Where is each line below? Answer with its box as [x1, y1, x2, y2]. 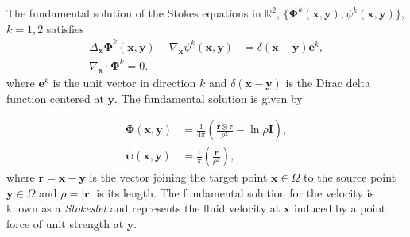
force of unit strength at [6, 216, 124, 232]
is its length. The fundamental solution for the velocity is [96, 184, 374, 201]
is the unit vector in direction [52, 75, 196, 91]
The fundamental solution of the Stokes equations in [6, 5, 261, 21]
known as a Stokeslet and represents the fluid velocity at [6, 200, 280, 216]
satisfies [46, 20, 84, 36]
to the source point [304, 169, 396, 185]
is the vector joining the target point [89, 169, 268, 185]
